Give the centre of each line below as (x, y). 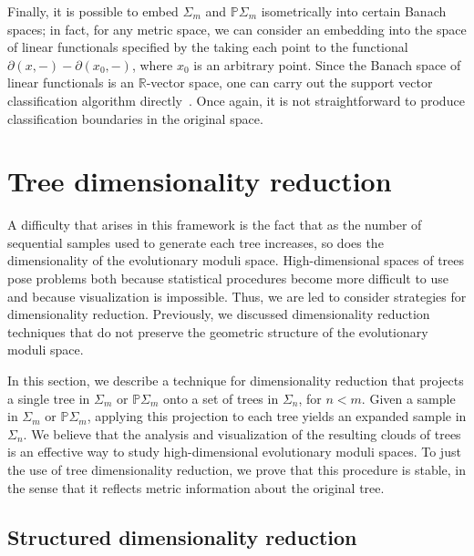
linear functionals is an (71, 82)
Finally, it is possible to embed (93, 11)
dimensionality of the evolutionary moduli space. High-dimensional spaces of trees (236, 260)
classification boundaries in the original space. (135, 118)
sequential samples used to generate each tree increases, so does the (196, 242)
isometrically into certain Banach (354, 11)
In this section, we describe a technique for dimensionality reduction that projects (236, 381)
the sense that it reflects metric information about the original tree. (196, 487)
